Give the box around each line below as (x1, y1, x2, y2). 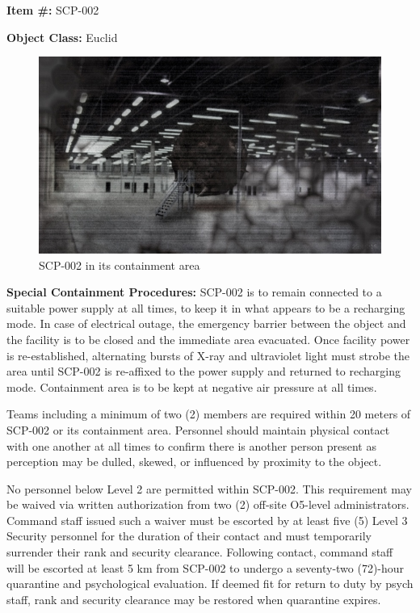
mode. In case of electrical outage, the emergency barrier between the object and (6, 315, 406, 332)
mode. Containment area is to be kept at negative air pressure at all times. (6, 378, 377, 395)
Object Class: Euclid (6, 28, 118, 45)
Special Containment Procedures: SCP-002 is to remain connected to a (6, 283, 382, 300)
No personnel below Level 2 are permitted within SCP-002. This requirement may (6, 480, 412, 497)
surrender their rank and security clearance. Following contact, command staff (6, 544, 393, 561)
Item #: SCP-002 (6, 2, 99, 18)
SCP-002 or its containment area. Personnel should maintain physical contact (6, 421, 390, 438)
